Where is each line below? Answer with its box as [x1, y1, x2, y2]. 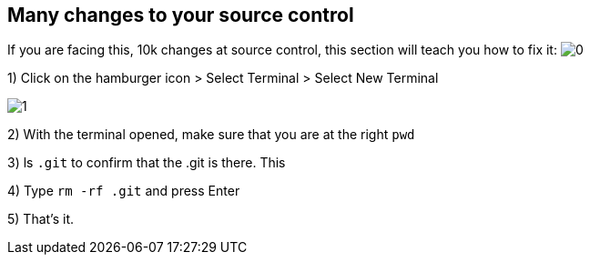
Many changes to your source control [7, 4, 354, 26]
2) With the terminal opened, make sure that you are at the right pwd [7, 126, 415, 143]
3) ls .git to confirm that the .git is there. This [7, 155, 286, 171]
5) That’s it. [7, 211, 75, 227]
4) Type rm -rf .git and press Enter [7, 183, 240, 199]
